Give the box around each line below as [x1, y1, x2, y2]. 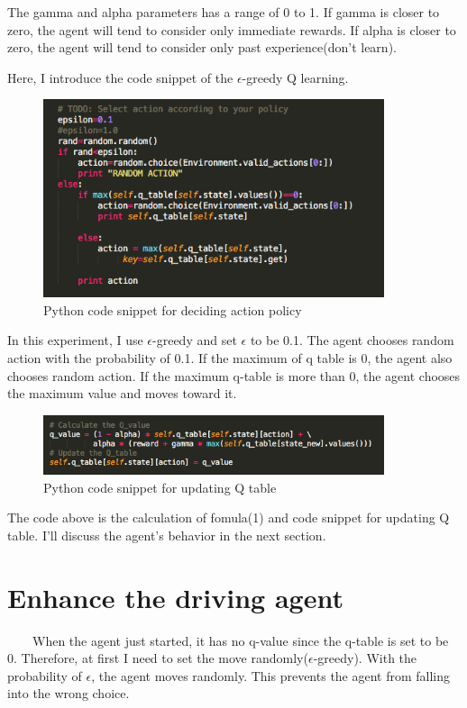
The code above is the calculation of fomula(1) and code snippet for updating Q [7, 508, 450, 527]
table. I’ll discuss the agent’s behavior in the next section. [7, 525, 326, 544]
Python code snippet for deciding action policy [43, 300, 302, 319]
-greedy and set [152, 331, 237, 349]
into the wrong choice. [7, 684, 130, 703]
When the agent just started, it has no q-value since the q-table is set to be [32, 631, 449, 649]
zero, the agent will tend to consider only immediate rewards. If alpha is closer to [7, 20, 456, 39]
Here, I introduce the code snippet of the [7, 68, 233, 86]
